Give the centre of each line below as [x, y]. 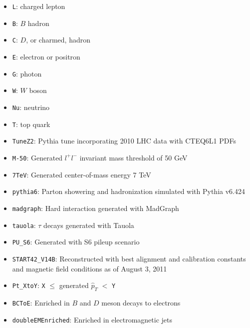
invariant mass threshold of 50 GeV [133, 157]
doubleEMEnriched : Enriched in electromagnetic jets [92, 319]
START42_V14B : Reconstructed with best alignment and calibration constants [129, 258]
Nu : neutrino [31, 107]
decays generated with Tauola [89, 225]
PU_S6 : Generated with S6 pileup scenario [76, 242]
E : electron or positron [46, 56]
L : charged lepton [39, 6]
